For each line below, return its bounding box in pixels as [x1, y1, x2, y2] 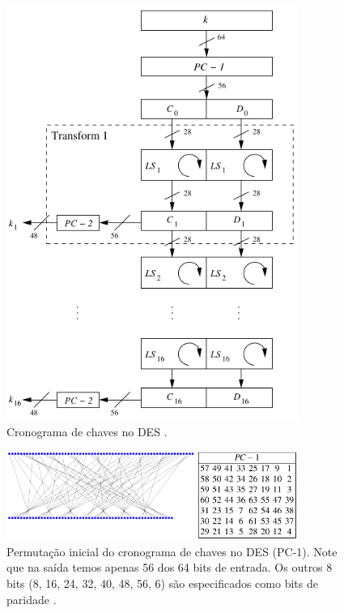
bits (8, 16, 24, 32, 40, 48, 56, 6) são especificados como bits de [6, 574, 318, 591]
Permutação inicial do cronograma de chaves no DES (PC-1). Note [6, 542, 338, 559]
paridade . [6, 590, 57, 607]
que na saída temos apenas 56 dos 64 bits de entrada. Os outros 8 [6, 559, 333, 576]
